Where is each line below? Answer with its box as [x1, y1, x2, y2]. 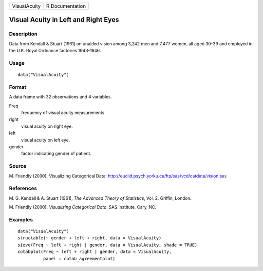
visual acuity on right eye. [21, 123, 73, 129]
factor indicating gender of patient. [21, 151, 92, 156]
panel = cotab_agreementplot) [43, 256, 115, 261]
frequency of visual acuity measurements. [21, 110, 106, 116]
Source [9, 163, 27, 170]
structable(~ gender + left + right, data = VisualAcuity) [18, 235, 162, 241]
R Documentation [46, 3, 86, 9]
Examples [9, 216, 33, 223]
